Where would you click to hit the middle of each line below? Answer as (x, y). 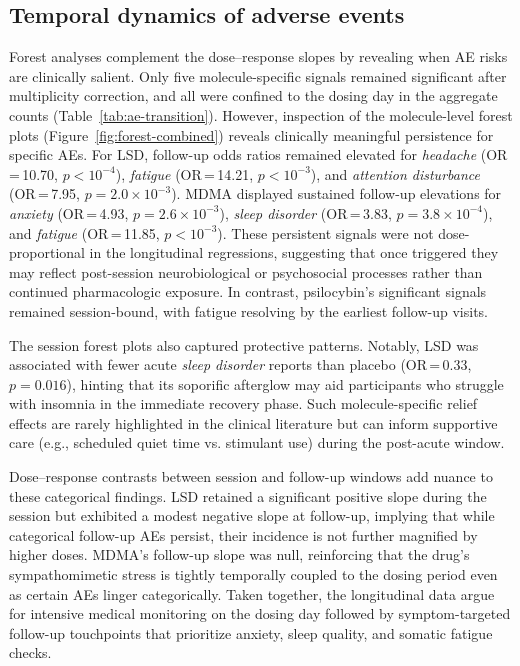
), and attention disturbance (395, 173)
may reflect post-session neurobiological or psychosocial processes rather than (246, 271)
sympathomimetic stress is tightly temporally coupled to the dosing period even (253, 574)
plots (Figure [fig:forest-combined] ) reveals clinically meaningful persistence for (251, 134)
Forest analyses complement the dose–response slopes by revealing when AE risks (258, 56)
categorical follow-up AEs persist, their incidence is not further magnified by (243, 534)
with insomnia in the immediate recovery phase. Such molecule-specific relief (243, 403)
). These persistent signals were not (325, 232)
